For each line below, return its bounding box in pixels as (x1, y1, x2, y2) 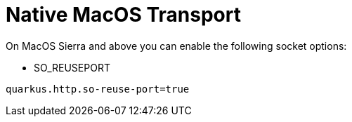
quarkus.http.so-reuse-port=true (6, 83, 190, 95)
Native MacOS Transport (6, 3, 241, 27)
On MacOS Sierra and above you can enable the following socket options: (6, 39, 347, 52)
